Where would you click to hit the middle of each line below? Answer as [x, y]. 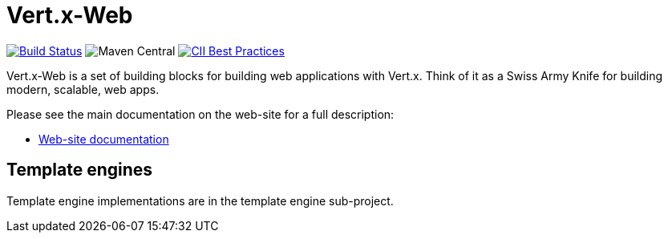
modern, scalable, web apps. [83, 89]
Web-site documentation [104, 139]
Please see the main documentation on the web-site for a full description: [200, 114]
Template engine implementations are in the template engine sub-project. [200, 201]
